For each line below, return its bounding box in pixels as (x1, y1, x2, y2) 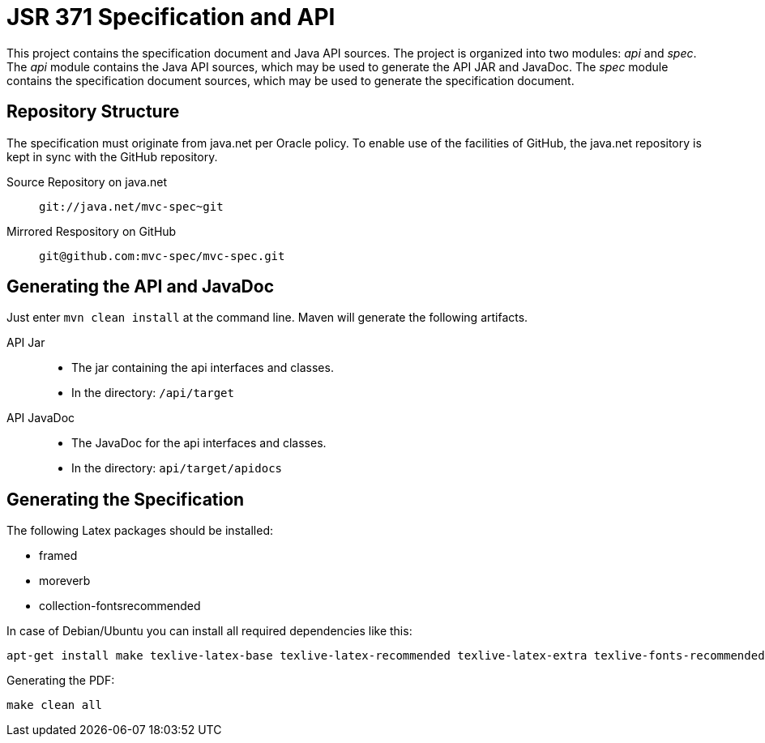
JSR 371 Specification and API (6, 3, 335, 31)
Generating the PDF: (6, 673, 115, 688)
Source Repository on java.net (6, 174, 167, 189)
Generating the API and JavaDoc (6, 276, 275, 297)
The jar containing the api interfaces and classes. (71, 361, 334, 375)
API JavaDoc (6, 411, 75, 425)
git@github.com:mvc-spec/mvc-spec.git (39, 249, 285, 263)
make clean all (6, 698, 103, 712)
